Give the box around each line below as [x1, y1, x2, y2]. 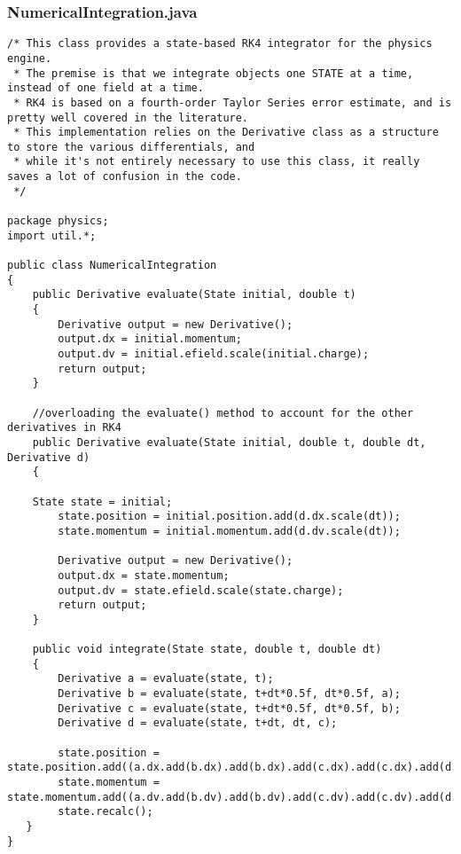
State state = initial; [32, 495, 173, 508]
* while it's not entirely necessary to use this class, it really [13, 155, 420, 168]
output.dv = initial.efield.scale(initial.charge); [58, 348, 370, 360]
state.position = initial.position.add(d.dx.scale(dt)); [58, 510, 401, 523]
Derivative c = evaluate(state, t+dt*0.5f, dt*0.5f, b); [58, 701, 401, 715]
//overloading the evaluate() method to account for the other [32, 406, 414, 419]
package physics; [7, 215, 109, 228]
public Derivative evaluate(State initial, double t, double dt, [32, 435, 426, 449]
